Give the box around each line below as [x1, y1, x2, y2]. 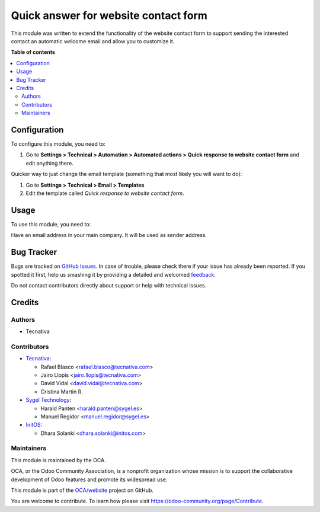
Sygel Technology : [25, 396, 71, 404]
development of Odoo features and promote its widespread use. [11, 476, 168, 483]
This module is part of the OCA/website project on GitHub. [11, 487, 154, 494]
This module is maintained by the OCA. [11, 456, 106, 463]
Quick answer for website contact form [11, 9, 207, 22]
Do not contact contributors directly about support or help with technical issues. [11, 281, 207, 289]
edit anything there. [25, 159, 73, 167]
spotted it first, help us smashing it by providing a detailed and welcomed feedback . [11, 271, 216, 278]
